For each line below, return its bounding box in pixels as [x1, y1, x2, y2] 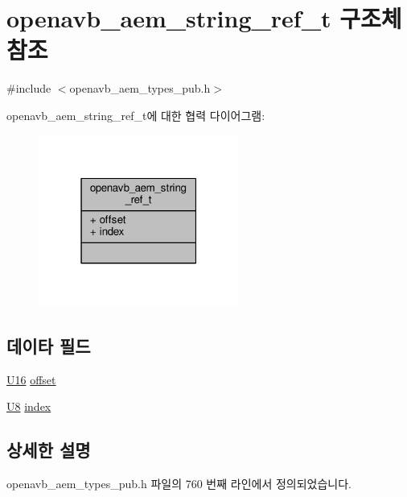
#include [6, 80, 51, 97]
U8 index [6, 398, 51, 415]
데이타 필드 [6, 333, 91, 358]
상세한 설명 [6, 437, 91, 462]
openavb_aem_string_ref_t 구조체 [6, 2, 402, 35]
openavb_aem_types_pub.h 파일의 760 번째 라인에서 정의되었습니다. [6, 475, 352, 492]
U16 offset [6, 371, 56, 387]
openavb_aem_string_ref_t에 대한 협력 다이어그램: [6, 106, 265, 123]
